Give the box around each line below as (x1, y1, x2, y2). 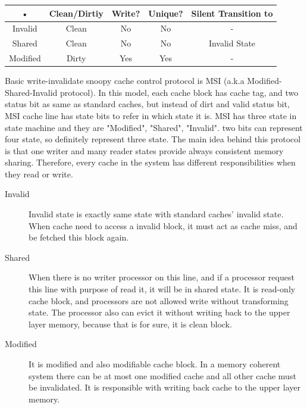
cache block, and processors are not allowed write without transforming (29, 294, 289, 307)
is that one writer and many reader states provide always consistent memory (5, 144, 284, 157)
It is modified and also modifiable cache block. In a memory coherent (29, 358, 281, 370)
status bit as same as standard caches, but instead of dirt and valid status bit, (5, 98, 290, 110)
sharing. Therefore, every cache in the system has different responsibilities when (5, 156, 296, 168)
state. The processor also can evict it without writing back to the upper (29, 306, 290, 319)
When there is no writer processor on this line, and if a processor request (29, 271, 295, 283)
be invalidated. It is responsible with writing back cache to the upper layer (29, 381, 300, 394)
